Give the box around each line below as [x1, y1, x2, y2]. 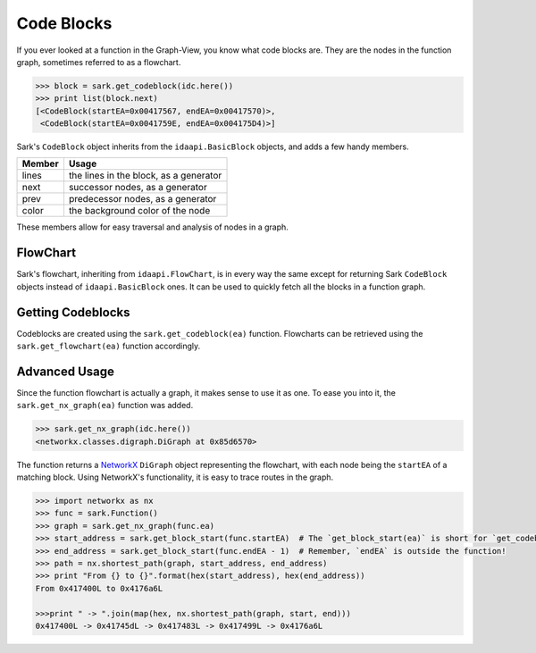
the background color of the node [68, 205, 211, 217]
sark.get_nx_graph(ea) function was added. [16, 400, 194, 411]
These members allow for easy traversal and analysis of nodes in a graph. [16, 222, 289, 232]
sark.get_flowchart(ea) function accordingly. [16, 340, 201, 352]
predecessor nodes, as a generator [68, 193, 217, 205]
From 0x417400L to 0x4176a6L [35, 583, 163, 593]
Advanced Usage [16, 364, 115, 379]
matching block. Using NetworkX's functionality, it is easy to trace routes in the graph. [16, 472, 334, 482]
